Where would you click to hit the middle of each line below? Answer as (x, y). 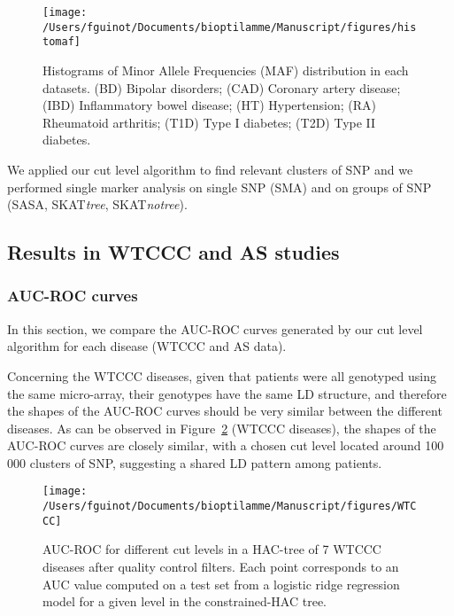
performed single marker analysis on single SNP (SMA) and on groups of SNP (219, 187)
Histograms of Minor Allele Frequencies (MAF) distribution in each (226, 70)
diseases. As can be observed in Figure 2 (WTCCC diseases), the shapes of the (222, 428)
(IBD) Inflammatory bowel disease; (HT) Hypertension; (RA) (209, 105)
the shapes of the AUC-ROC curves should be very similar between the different (225, 411)
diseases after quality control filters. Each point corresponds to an (221, 567)
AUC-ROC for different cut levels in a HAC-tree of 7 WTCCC (212, 549)
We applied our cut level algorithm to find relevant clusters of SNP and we (210, 169)
